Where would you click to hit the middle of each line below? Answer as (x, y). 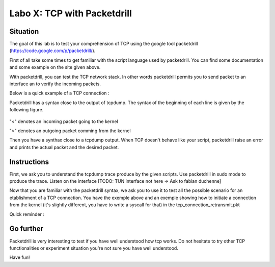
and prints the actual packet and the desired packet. (64, 147)
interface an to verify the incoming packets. (55, 84)
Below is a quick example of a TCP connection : (59, 93)
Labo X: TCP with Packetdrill (71, 13)
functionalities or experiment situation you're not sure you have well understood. (94, 248)
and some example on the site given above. (55, 67)
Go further (26, 229)
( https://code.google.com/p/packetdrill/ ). (52, 51)
